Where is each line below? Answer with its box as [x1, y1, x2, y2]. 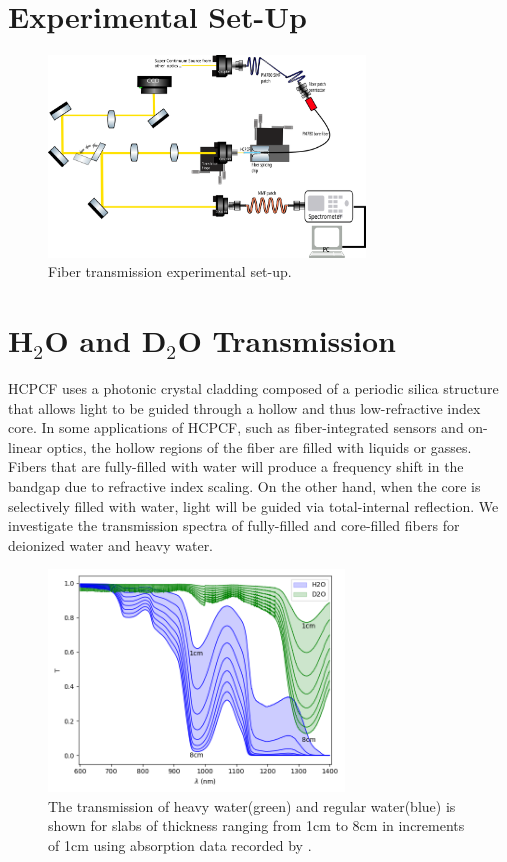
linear [8, 436, 43, 457]
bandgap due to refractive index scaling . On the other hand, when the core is [8, 476, 481, 497]
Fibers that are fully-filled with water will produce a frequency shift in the [8, 456, 464, 477]
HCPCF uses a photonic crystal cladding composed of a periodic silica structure [8, 378, 499, 399]
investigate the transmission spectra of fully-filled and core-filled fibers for [8, 515, 460, 536]
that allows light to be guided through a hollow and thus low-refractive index [8, 397, 481, 418]
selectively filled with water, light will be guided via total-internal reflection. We [8, 495, 499, 516]
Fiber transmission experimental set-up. [48, 261, 292, 282]
